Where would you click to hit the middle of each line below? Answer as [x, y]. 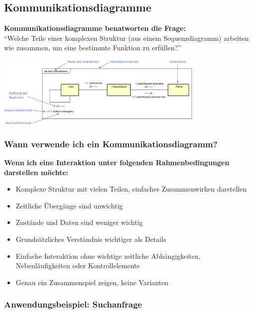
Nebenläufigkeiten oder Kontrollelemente [78, 265]
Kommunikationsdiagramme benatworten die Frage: [95, 28]
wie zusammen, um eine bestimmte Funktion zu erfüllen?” [93, 48]
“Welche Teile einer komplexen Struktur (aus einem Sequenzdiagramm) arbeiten [126, 38]
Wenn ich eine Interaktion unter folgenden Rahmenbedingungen [117, 162]
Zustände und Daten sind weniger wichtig [79, 222]
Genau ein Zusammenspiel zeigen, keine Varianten [92, 282]
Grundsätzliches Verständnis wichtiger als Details [91, 239]
